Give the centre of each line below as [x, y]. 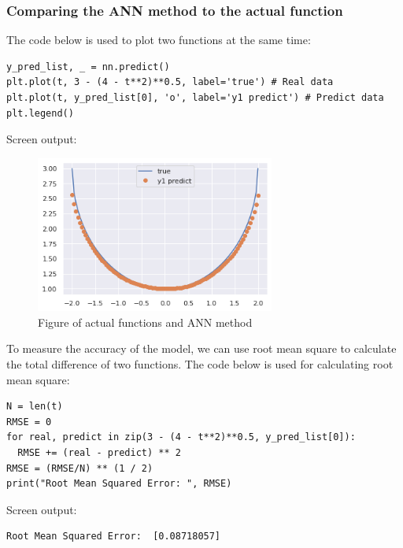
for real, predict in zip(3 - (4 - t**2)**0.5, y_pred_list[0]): [181, 437]
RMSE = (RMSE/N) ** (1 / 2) [80, 468]
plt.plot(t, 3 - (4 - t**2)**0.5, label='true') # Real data [170, 82]
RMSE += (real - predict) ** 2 [99, 453]
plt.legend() [40, 113]
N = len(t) [35, 407]
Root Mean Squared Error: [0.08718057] [114, 537]
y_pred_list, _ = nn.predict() [88, 67]
